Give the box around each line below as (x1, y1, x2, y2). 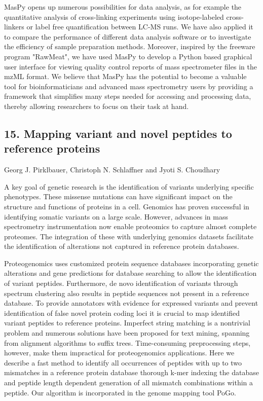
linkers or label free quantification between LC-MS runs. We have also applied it (4, 21, 253, 32)
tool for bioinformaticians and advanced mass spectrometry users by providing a (4, 81, 253, 91)
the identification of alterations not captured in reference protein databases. (4, 241, 239, 251)
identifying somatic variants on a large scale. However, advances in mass (4, 211, 228, 222)
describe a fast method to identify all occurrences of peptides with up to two (4, 357, 242, 368)
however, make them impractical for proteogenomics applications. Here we (4, 347, 235, 358)
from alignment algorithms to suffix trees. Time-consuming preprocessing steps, (4, 337, 251, 348)
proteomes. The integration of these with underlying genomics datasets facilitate (4, 231, 254, 241)
